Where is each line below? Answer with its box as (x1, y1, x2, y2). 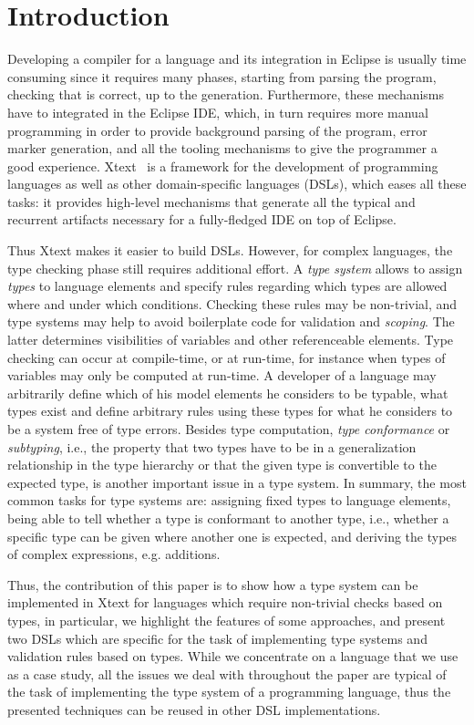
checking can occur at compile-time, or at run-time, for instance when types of (7, 347, 446, 367)
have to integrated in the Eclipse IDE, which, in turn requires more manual (7, 102, 428, 121)
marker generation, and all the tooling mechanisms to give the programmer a (7, 139, 438, 158)
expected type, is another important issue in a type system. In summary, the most (7, 472, 467, 492)
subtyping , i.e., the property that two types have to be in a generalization (7, 437, 417, 456)
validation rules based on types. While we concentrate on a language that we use (7, 647, 459, 666)
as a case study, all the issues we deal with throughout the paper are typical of (7, 664, 447, 683)
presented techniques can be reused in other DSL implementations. (7, 699, 381, 719)
